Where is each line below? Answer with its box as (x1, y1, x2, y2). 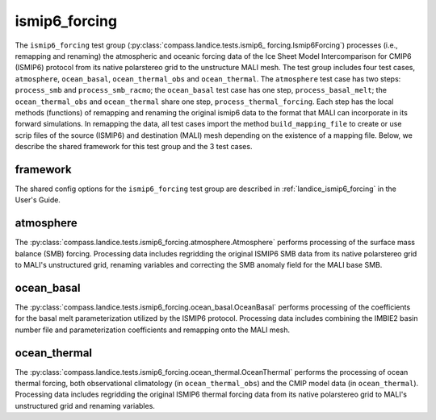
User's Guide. (15, 195, 61, 205)
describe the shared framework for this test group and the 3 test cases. (15, 142, 253, 152)
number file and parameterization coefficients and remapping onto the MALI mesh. (15, 325, 291, 335)
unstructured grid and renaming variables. (15, 401, 155, 410)
